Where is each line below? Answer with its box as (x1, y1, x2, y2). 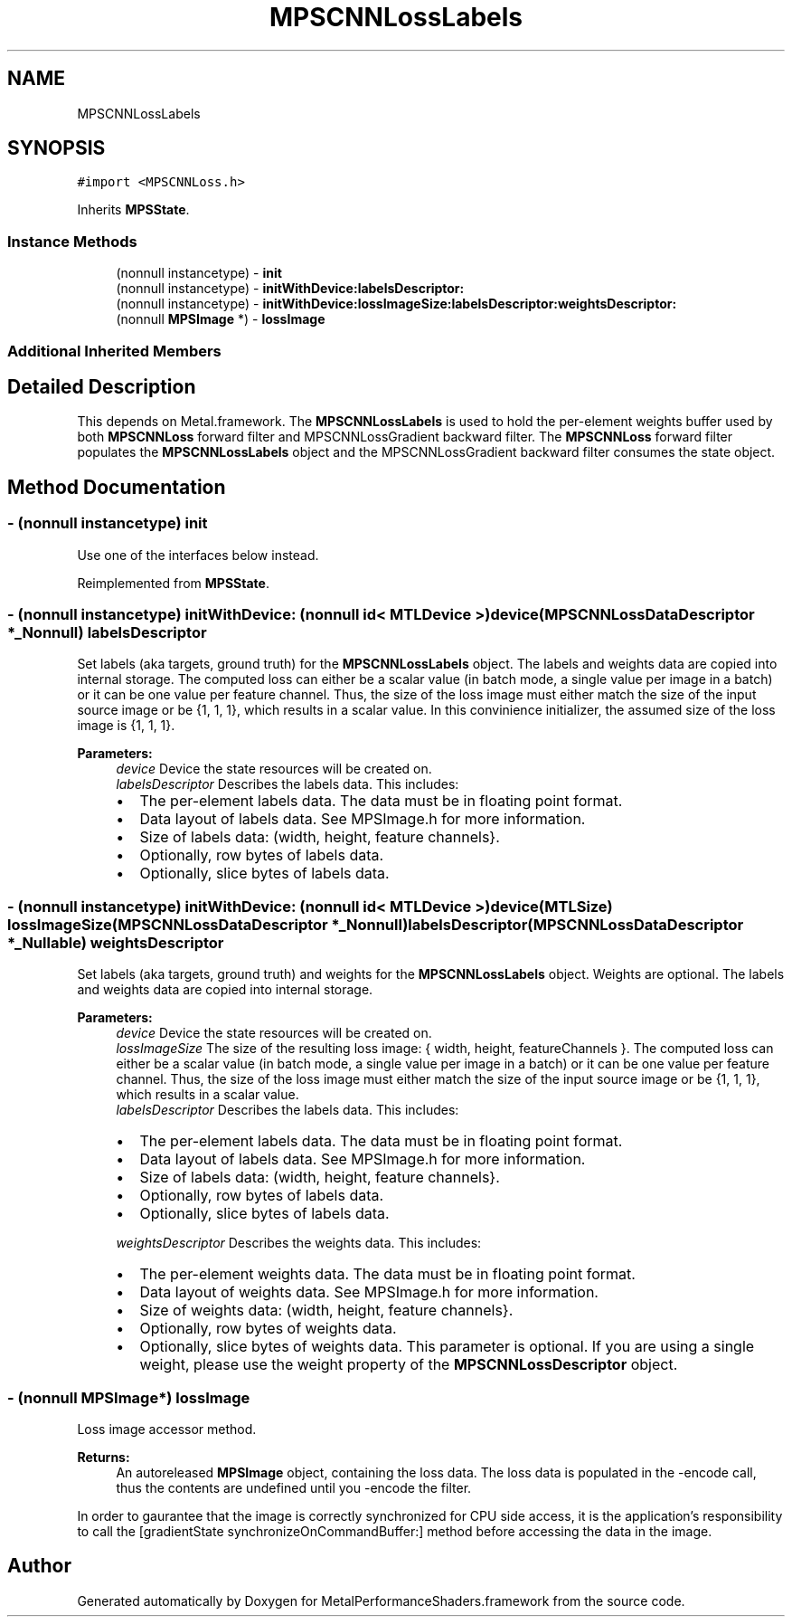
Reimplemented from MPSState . (77, 575, 269, 591)
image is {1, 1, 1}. (77, 717, 175, 734)
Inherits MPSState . (77, 202, 190, 218)
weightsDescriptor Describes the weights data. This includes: (116, 1235, 482, 1251)
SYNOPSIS (7, 137, 106, 160)
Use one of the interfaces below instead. (77, 546, 319, 563)
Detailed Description (7, 375, 196, 398)
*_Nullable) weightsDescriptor (7, 933, 224, 952)
